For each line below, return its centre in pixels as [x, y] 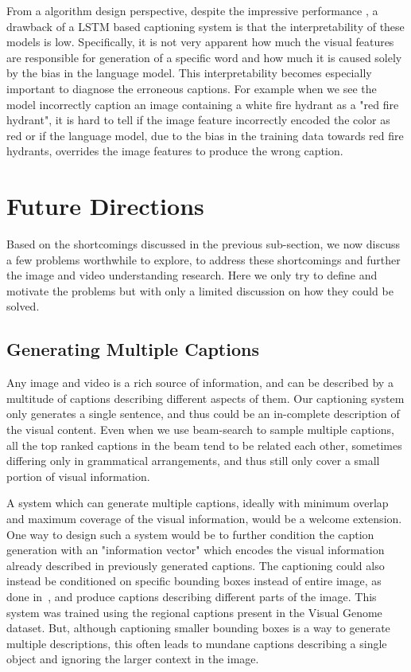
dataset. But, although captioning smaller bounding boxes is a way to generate [198, 628]
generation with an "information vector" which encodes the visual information [196, 550]
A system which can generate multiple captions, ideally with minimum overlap [198, 503]
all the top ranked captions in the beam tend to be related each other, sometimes [204, 445]
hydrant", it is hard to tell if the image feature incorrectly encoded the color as [198, 120]
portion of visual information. [78, 476]
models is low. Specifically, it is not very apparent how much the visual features [200, 42]
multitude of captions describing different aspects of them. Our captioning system [205, 398]
